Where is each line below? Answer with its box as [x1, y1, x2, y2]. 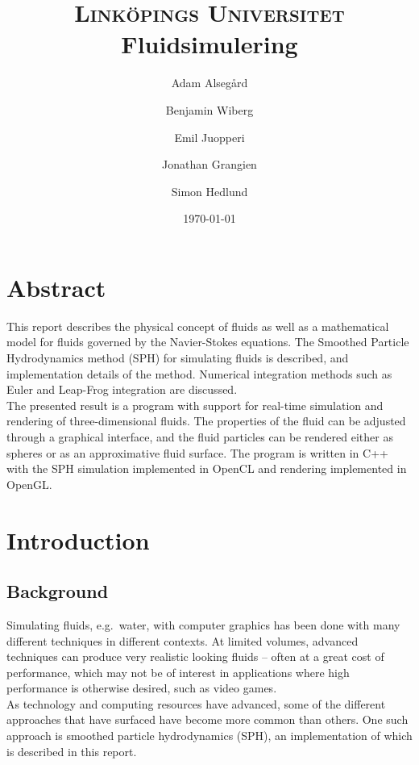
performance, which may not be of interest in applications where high [6, 663, 350, 680]
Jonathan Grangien [162, 156, 257, 173]
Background [6, 579, 109, 604]
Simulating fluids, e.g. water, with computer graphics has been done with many [6, 616, 400, 633]
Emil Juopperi [174, 128, 245, 145]
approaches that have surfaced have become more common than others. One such [6, 711, 409, 728]
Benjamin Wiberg [165, 101, 254, 118]
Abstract [6, 270, 106, 303]
